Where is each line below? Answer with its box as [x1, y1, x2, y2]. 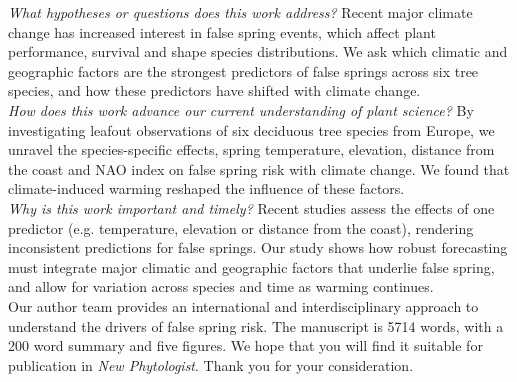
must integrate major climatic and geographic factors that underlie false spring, [8, 256, 495, 277]
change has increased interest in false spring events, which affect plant [8, 21, 436, 42]
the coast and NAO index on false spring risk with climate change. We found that [8, 158, 510, 179]
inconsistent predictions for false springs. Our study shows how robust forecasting [8, 237, 508, 258]
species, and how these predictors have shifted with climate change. [8, 80, 421, 101]
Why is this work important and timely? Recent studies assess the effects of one [8, 197, 495, 218]
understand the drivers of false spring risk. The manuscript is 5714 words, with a [8, 315, 504, 336]
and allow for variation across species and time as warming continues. [8, 276, 434, 297]
